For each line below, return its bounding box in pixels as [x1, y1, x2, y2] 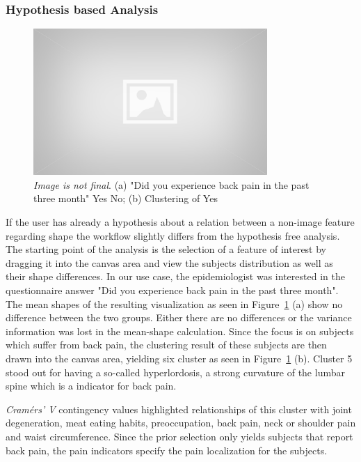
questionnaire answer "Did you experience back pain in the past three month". [6, 282, 339, 297]
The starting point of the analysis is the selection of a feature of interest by [6, 242, 327, 256]
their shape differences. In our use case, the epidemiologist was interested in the [6, 269, 345, 284]
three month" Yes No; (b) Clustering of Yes [33, 191, 218, 206]
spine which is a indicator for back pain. [6, 378, 177, 393]
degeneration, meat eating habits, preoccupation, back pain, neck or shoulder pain [6, 415, 356, 430]
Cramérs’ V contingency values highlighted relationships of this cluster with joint [6, 401, 352, 416]
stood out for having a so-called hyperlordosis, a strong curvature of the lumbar [6, 364, 345, 379]
